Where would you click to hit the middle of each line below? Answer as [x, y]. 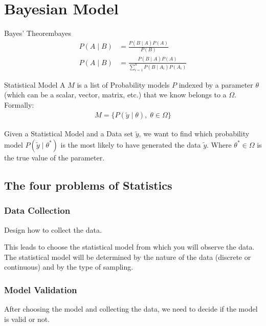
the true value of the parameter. [54, 157]
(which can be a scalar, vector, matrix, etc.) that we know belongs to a [115, 95]
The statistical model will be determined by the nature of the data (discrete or [128, 257]
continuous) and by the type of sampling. [69, 267]
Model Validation [41, 289]
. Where [219, 144]
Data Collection [37, 210]
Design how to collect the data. [53, 229]
